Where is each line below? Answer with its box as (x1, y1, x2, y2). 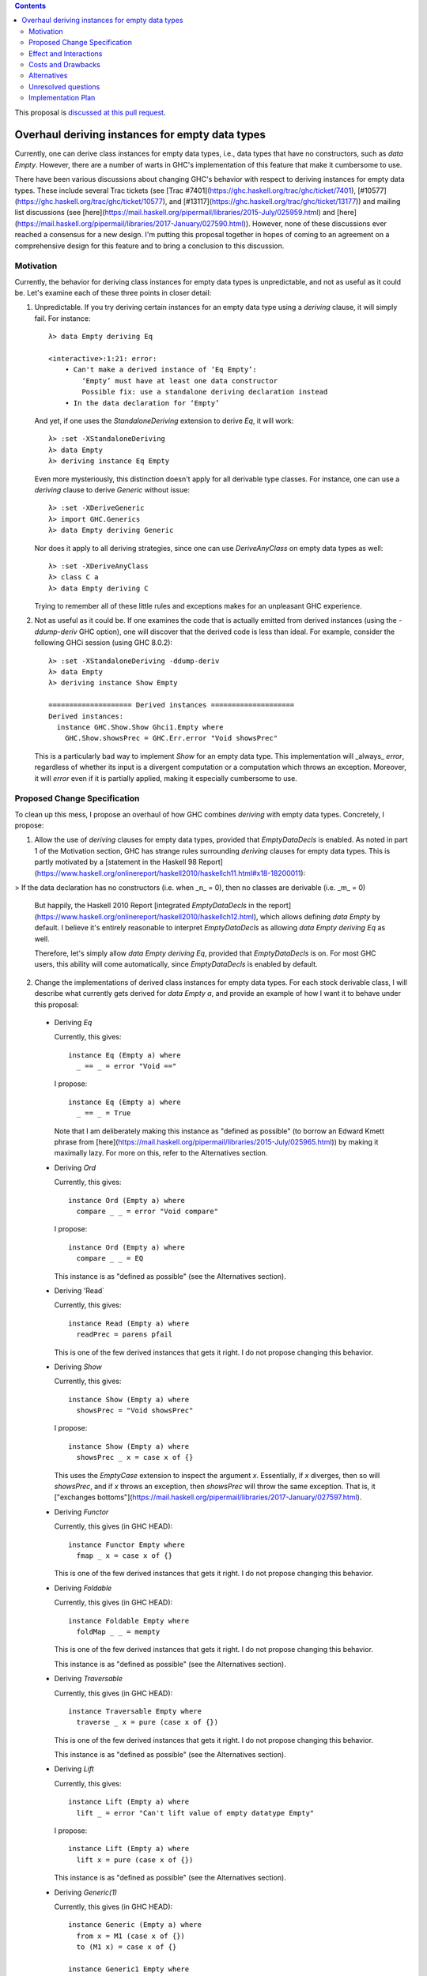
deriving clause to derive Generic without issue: (34, 485, 190, 494)
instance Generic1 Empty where (68, 1964, 190, 1974)
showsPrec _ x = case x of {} (76, 1453, 194, 1462)
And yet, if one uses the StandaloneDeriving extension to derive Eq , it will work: (34, 416, 294, 425)
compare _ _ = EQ (76, 1254, 144, 1263)
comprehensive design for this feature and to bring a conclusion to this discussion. (14, 241, 285, 251)
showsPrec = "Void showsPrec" (76, 1406, 194, 1415)
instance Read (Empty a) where (68, 1318, 190, 1328)
